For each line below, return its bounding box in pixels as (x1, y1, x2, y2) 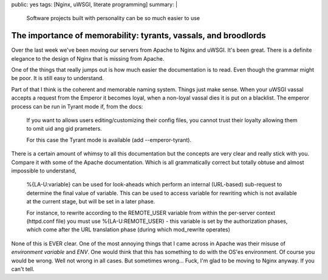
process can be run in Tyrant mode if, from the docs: (11, 103, 143, 110)
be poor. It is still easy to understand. (11, 75, 104, 82)
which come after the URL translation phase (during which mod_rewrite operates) (26, 226, 231, 233)
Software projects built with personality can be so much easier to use (26, 15, 200, 22)
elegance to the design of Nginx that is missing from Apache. (11, 55, 165, 62)
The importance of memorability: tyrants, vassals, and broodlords (11, 30, 267, 41)
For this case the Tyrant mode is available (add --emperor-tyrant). (26, 136, 191, 143)
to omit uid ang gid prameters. (26, 125, 103, 132)
